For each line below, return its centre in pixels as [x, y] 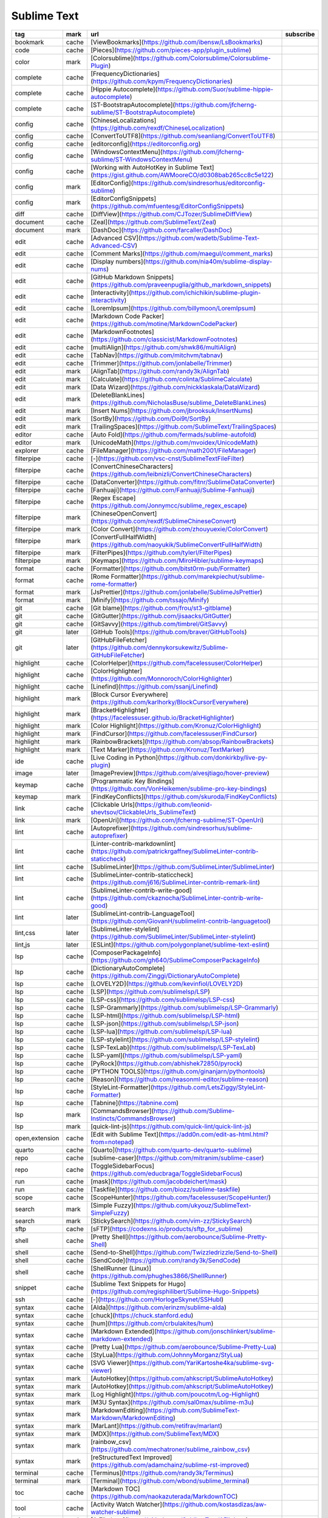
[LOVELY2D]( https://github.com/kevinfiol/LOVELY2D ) [166, 984]
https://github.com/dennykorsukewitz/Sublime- [160, 647]
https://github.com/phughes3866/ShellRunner [159, 1276]
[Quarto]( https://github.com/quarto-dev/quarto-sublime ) [171, 1149]
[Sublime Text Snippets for [128, 1284]
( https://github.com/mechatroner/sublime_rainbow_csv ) [170, 1449]
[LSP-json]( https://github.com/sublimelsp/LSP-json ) [165, 1023]
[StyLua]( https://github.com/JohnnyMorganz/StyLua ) [166, 1355]
